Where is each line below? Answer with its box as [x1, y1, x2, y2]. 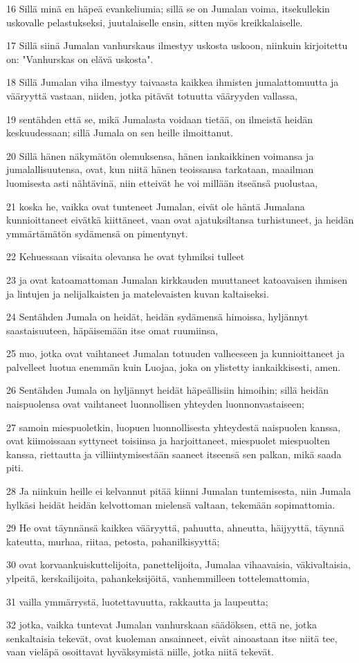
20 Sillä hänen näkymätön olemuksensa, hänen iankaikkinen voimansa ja [6, 148, 314, 163]
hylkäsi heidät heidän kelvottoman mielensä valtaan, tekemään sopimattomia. [6, 497, 335, 511]
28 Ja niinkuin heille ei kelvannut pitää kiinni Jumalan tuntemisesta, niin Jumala [6, 484, 351, 498]
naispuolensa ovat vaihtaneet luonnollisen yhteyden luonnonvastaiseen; [6, 397, 304, 411]
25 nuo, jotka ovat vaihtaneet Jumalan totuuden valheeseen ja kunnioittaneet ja [6, 346, 345, 361]
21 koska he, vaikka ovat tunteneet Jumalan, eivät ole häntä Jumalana [6, 199, 305, 213]
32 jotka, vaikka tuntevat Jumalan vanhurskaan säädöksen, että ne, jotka [6, 617, 317, 632]
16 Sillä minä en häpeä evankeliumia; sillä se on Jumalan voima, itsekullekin [6, 1, 330, 15]
